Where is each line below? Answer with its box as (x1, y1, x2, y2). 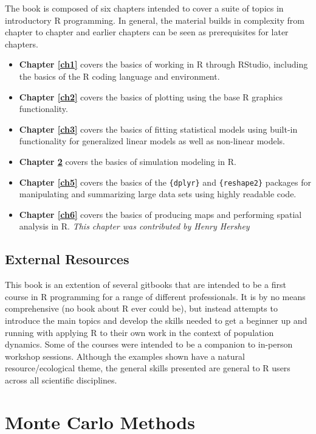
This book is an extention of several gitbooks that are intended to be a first (5, 278, 286, 291)
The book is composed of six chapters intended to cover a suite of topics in (5, 2, 284, 14)
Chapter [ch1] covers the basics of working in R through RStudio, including (19, 58, 308, 71)
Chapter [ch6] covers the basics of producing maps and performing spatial (19, 208, 302, 220)
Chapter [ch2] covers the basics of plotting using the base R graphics (19, 90, 283, 103)
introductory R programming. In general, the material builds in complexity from (5, 13, 304, 26)
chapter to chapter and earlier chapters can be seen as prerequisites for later (5, 26, 289, 38)
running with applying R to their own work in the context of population (5, 326, 274, 338)
